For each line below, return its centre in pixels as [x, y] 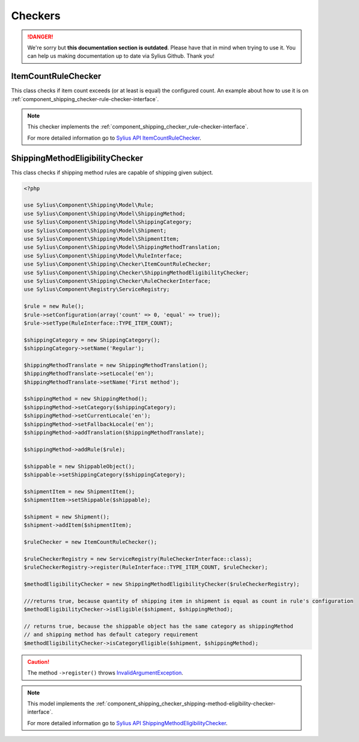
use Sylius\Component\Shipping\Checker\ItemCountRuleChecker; [117, 264]
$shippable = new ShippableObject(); [79, 466]
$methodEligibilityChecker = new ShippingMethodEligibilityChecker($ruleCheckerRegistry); [162, 584]
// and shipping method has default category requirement [111, 635]
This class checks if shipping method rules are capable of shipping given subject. [112, 172]
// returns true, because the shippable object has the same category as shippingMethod [159, 626]
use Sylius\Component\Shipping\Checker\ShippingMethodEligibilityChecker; [137, 273]
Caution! [38, 661]
